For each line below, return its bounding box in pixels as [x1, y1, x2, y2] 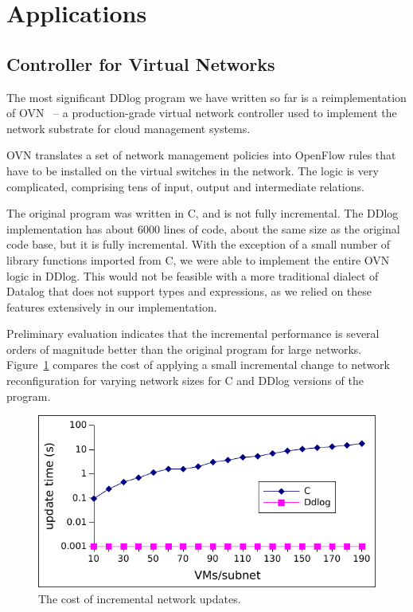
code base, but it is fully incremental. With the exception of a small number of [6, 236, 391, 253]
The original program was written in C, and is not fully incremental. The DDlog [6, 205, 399, 222]
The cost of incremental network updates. [38, 590, 241, 606]
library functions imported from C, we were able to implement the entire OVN [6, 251, 390, 268]
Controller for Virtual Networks [6, 51, 275, 76]
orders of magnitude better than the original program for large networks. [6, 340, 362, 357]
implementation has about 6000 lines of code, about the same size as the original [6, 220, 400, 237]
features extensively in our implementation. [6, 298, 217, 315]
